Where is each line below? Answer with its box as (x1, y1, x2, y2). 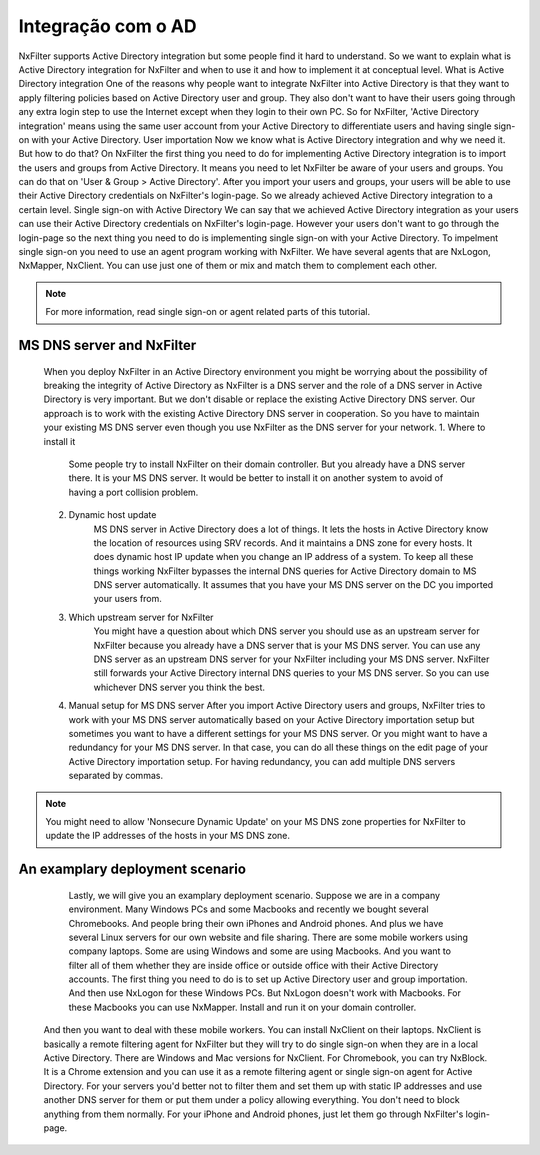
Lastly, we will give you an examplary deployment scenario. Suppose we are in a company (68, 889, 440, 901)
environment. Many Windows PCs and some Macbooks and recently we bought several (68, 903, 429, 915)
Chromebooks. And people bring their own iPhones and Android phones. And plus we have (68, 917, 444, 929)
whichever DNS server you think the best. (93, 681, 265, 693)
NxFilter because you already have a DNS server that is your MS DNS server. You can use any (93, 639, 481, 651)
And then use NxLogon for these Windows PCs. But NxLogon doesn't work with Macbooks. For (68, 987, 462, 999)
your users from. (93, 593, 162, 605)
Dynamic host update (68, 509, 157, 521)
